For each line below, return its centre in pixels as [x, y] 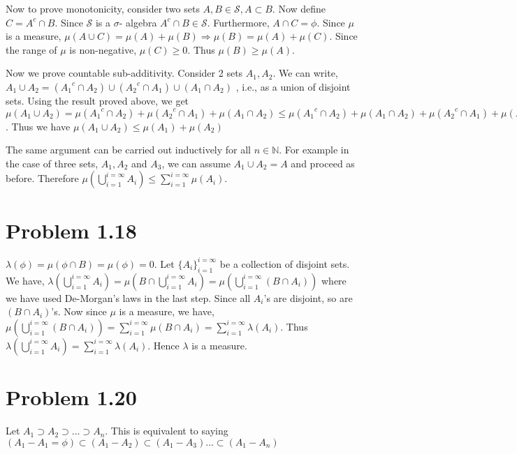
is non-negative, [103, 49]
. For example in [314, 150]
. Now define [299, 8]
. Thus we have [38, 126]
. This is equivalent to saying [167, 431]
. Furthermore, [238, 22]
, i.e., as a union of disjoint [293, 86]
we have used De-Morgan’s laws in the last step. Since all [128, 297]
